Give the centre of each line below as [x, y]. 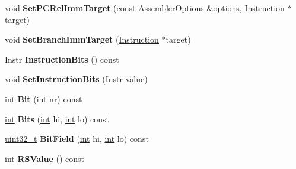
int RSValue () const [45, 158]
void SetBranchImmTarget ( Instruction [82, 39]
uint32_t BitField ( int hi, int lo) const [77, 139]
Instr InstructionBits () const [62, 59]
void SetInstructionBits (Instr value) [76, 79]
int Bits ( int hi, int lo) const [57, 118]
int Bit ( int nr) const [44, 98]
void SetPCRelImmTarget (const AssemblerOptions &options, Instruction [145, 8]
